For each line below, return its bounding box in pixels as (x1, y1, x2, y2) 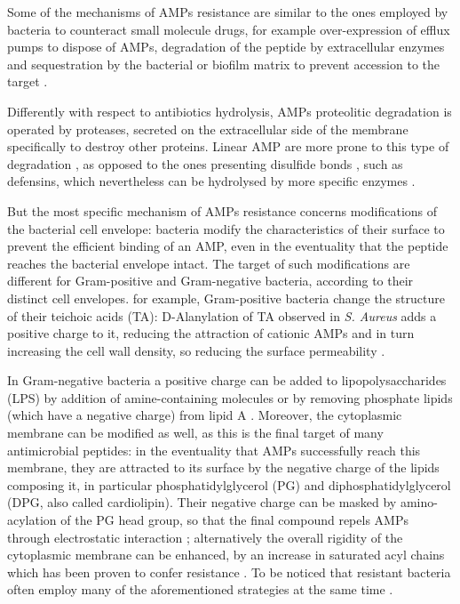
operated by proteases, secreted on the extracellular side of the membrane (7, 119, 408, 138)
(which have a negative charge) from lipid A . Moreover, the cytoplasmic (7, 406, 402, 424)
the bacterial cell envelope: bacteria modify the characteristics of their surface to (7, 219, 445, 238)
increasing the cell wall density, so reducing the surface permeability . (7, 341, 385, 359)
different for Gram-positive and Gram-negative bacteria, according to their (7, 271, 414, 290)
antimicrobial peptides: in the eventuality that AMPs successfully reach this (7, 440, 421, 459)
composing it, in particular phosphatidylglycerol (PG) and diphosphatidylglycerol (7, 475, 451, 494)
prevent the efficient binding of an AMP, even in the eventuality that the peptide (7, 237, 448, 255)
